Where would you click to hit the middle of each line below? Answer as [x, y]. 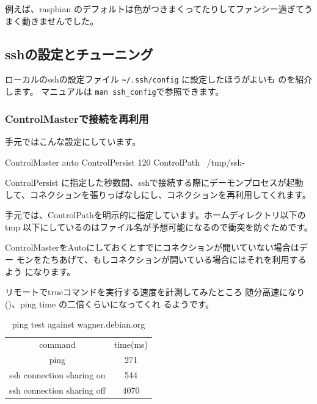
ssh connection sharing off [57, 390]
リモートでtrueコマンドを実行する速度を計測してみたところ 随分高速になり [155, 292]
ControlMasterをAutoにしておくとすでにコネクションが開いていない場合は [152, 247]
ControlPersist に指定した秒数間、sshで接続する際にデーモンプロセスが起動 [154, 182]
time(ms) [131, 344]
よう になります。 [40, 271]
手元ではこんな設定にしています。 [73, 141]
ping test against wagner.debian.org [78, 324]
